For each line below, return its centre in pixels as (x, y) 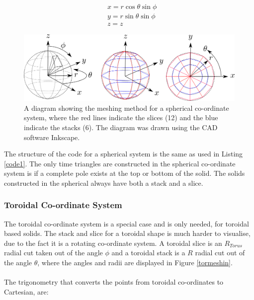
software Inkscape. (52, 137)
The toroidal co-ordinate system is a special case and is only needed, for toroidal (127, 223)
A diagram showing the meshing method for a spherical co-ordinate (127, 108)
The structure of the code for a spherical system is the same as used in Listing (124, 154)
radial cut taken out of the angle (53, 253)
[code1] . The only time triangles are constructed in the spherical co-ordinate (120, 163)
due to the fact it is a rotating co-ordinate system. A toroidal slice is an (113, 243)
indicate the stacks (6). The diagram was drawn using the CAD (121, 127)
